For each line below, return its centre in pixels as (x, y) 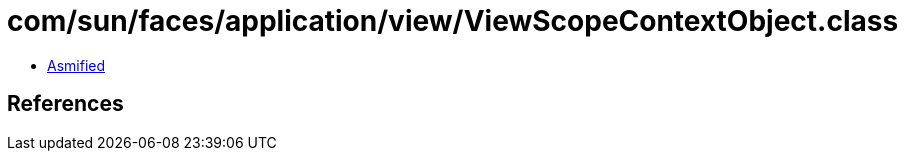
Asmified (76, 65)
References (65, 104)
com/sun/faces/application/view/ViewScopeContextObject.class (453, 21)
